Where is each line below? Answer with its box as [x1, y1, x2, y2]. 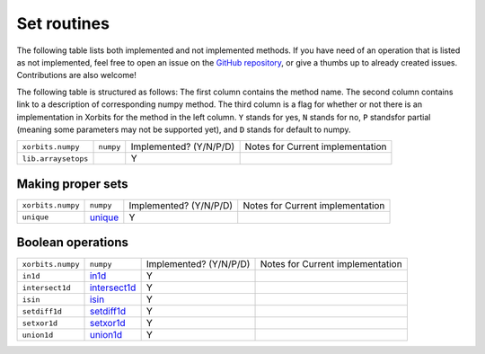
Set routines [16, 13, 110, 33]
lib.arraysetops [22, 154, 89, 164]
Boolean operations [16, 235, 129, 251]
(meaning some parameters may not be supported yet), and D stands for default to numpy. [16, 124, 351, 135]
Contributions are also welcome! [16, 70, 137, 81]
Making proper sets [16, 176, 128, 191]
